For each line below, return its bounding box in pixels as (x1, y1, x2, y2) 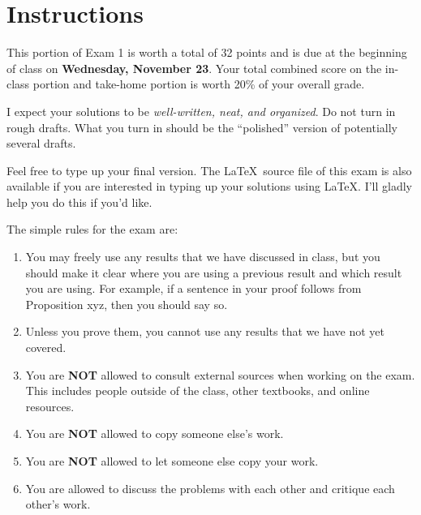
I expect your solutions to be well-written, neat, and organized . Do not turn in (6, 102, 396, 119)
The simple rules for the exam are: (6, 221, 178, 238)
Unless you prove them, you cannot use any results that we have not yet (25, 323, 384, 340)
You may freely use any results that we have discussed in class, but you (25, 248, 380, 265)
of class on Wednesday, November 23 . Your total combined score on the (6, 59, 382, 76)
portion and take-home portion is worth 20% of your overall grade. (32, 75, 365, 92)
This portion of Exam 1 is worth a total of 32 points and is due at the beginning (6, 44, 407, 61)
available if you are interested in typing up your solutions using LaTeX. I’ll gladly (6, 178, 412, 195)
